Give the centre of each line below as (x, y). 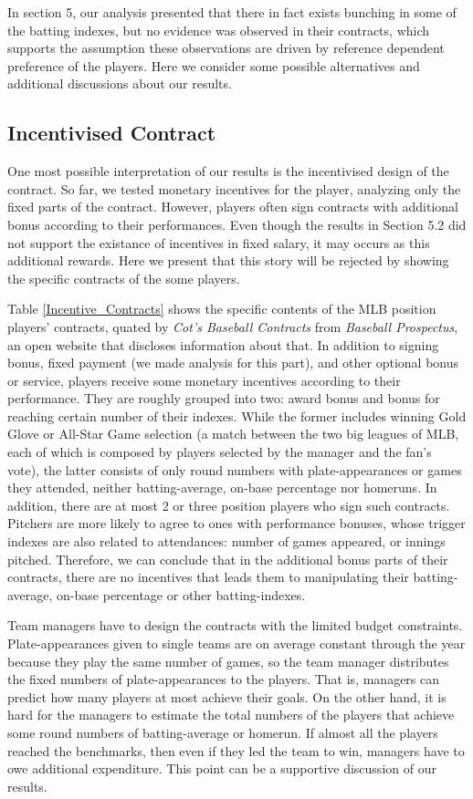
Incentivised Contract (112, 133)
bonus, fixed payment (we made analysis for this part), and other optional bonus (233, 363)
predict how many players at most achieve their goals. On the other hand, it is (227, 696)
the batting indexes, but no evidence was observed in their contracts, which (219, 30)
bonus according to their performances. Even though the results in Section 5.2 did (237, 224)
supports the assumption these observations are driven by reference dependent (226, 48)
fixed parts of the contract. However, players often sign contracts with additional (233, 207)
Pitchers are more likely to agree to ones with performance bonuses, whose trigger (236, 523)
